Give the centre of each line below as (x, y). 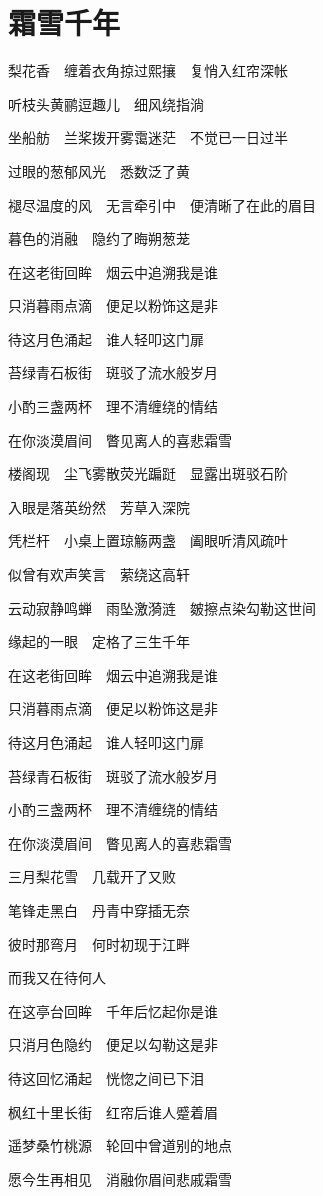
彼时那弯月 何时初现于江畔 (99, 943)
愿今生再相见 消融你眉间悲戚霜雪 (120, 1178)
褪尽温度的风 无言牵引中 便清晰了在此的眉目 (162, 204)
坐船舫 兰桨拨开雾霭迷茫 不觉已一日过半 (148, 137)
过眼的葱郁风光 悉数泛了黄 (99, 170)
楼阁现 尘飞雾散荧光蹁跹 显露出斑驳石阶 (148, 473)
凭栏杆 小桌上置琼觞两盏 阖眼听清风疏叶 (148, 540)
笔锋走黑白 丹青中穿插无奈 (99, 909)
